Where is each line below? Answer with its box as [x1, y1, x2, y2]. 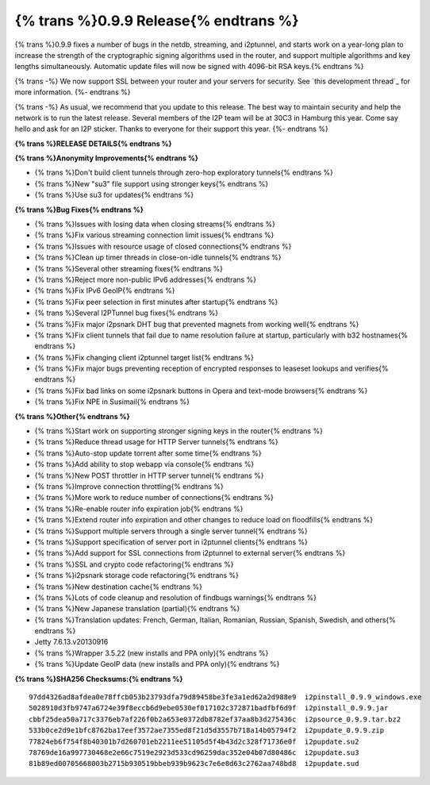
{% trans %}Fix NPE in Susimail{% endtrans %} [34, 397, 190, 406]
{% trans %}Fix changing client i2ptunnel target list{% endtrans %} [34, 352, 254, 362]
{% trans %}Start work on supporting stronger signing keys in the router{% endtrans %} [34, 426, 323, 436]
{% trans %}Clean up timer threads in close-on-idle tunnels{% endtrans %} [34, 252, 282, 262]
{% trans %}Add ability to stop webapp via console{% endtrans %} [34, 460, 255, 469]
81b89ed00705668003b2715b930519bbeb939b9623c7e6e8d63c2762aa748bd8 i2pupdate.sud [29, 759, 359, 768]
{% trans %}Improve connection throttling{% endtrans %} [34, 482, 224, 491]
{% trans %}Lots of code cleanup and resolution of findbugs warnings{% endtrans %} [34, 592, 317, 602]
